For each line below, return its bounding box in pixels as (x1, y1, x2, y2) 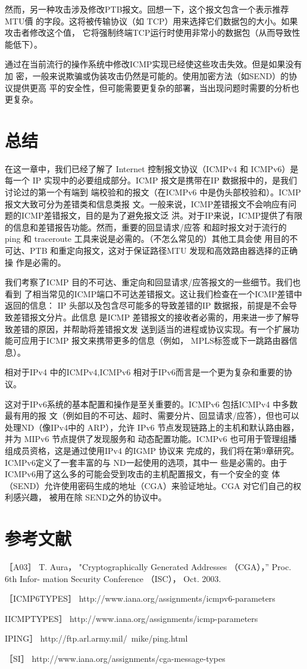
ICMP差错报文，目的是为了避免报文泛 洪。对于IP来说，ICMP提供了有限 (21, 209, 303, 222)
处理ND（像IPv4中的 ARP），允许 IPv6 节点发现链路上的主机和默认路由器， (5, 421, 299, 433)
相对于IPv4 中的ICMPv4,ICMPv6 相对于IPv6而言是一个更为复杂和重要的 (5, 366, 284, 378)
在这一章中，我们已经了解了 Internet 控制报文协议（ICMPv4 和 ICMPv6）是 (5, 162, 299, 175)
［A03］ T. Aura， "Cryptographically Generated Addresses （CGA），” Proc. (5, 561, 292, 573)
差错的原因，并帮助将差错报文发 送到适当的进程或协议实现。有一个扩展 (12, 322, 291, 335)
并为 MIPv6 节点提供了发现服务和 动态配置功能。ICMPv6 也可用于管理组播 (5, 432, 297, 445)
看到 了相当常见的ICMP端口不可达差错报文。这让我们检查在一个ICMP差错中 (5, 287, 302, 300)
